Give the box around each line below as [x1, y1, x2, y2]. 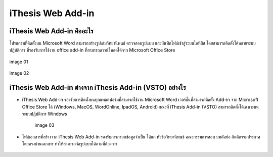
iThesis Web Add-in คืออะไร [9, 27, 94, 35]
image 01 [9, 59, 28, 65]
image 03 [34, 122, 55, 128]
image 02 [9, 70, 29, 76]
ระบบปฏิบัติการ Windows [22, 111, 68, 117]
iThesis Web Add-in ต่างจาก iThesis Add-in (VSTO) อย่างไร [9, 83, 187, 92]
